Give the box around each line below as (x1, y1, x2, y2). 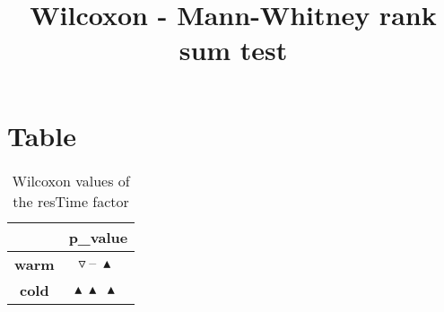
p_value (68, 226, 128, 247)
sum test (178, 31, 288, 68)
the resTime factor (13, 190, 129, 212)
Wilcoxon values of (12, 169, 130, 191)
